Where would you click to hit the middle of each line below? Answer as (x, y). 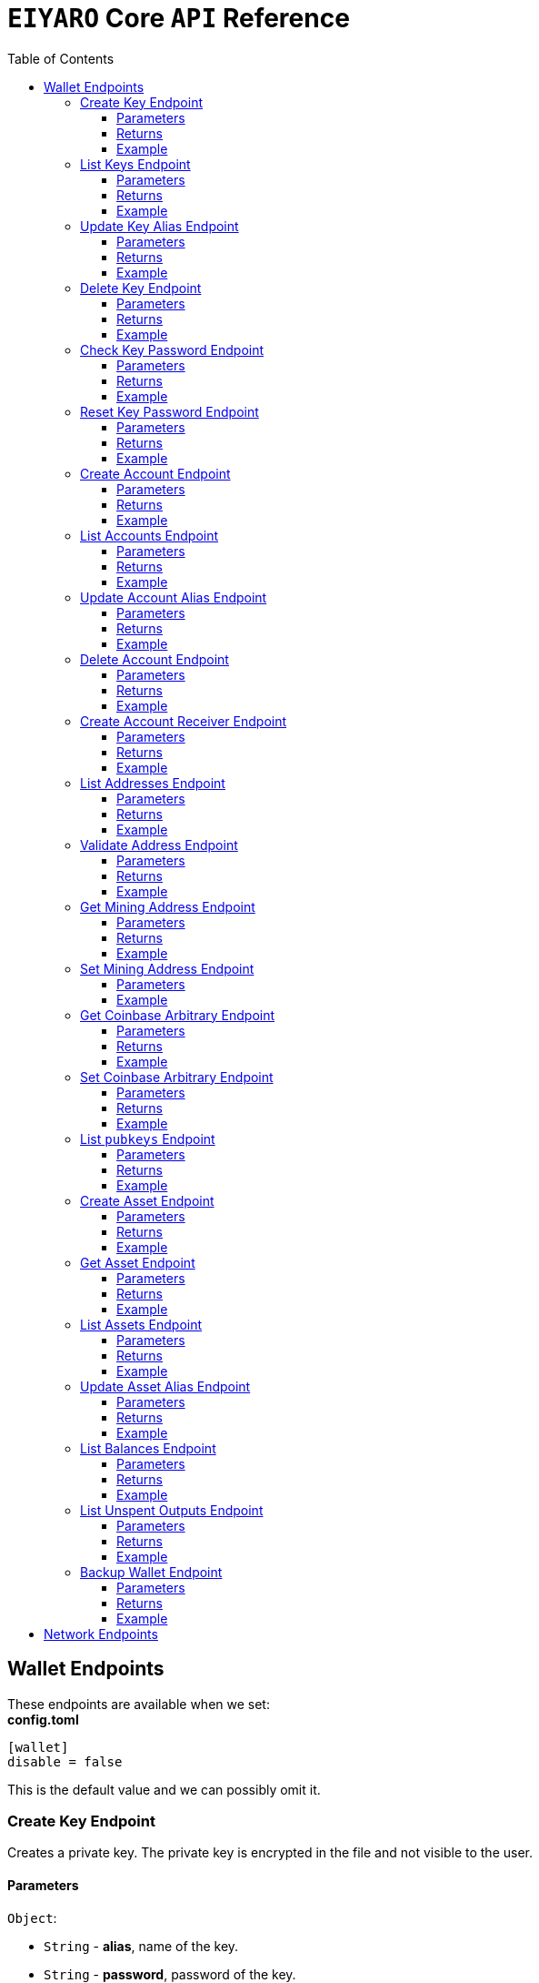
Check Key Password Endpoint (172, 349)
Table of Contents (61, 58)
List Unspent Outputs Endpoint (172, 1510)
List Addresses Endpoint (153, 783)
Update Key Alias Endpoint (160, 226)
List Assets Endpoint (141, 1324)
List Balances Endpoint (148, 1448)
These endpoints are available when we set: (139, 1704)
